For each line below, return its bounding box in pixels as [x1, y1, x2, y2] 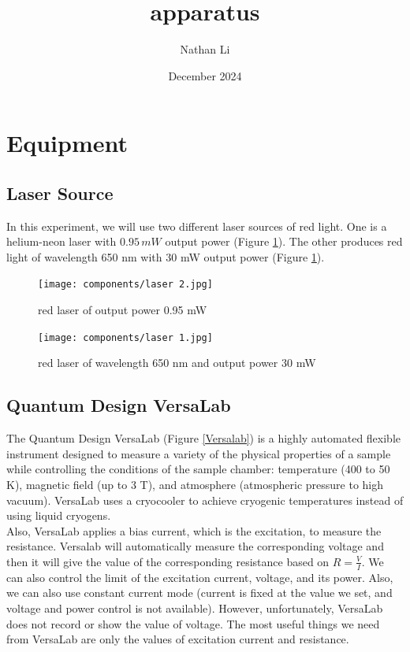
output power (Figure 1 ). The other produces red [165, 233, 403, 250]
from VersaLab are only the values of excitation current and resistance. [6, 631, 349, 647]
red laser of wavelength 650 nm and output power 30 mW [38, 354, 316, 371]
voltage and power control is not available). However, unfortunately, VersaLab [6, 599, 383, 616]
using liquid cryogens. [6, 507, 111, 524]
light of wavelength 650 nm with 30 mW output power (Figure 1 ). [6, 248, 325, 265]
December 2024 [168, 67, 242, 83]
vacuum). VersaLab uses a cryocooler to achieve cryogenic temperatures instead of [6, 491, 404, 508]
